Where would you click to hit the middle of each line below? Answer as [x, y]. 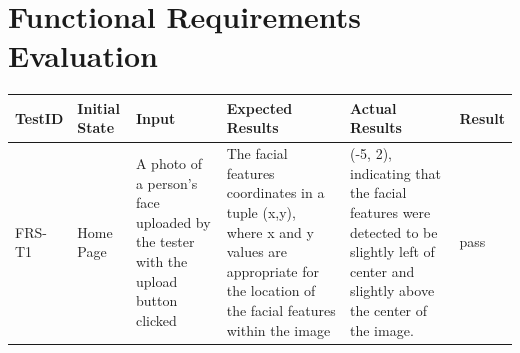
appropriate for [273, 270]
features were [390, 212]
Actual [373, 107]
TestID [39, 117]
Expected [259, 107]
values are [257, 251]
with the [161, 261]
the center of [389, 310]
